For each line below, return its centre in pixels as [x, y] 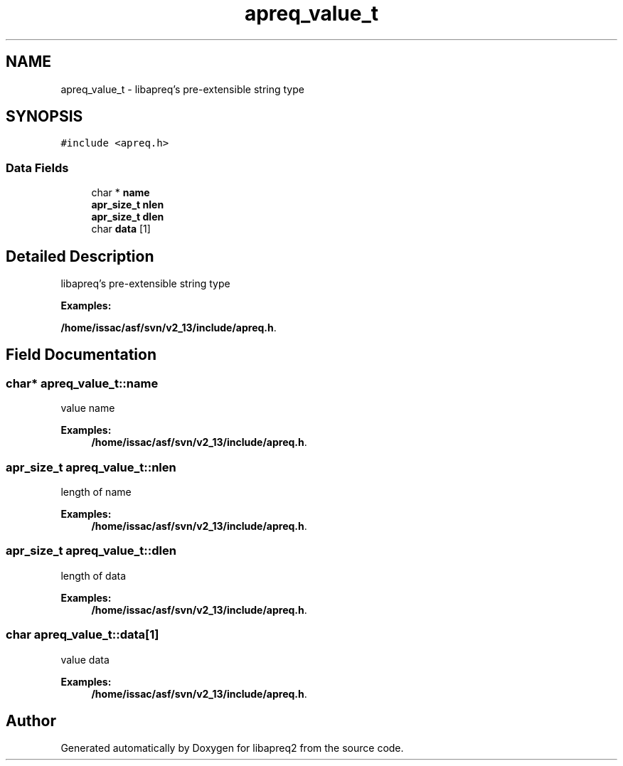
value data [85, 659]
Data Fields [37, 167]
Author [31, 720]
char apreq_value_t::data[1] [82, 635]
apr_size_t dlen [128, 217]
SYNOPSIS [44, 117]
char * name [121, 193]
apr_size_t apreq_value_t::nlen [91, 467]
